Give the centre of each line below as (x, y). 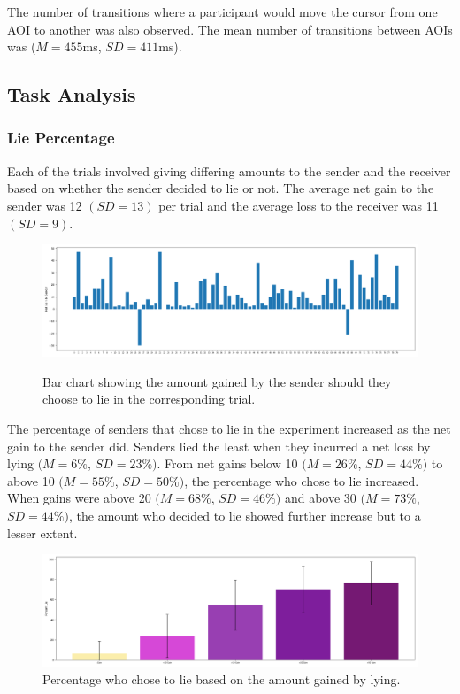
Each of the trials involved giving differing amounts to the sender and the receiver (229, 170)
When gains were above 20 (79, 498)
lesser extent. (42, 532)
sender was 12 (45, 205)
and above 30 (320, 498)
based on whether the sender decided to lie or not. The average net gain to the (221, 188)
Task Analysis (72, 94)
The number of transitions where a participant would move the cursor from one (222, 12)
